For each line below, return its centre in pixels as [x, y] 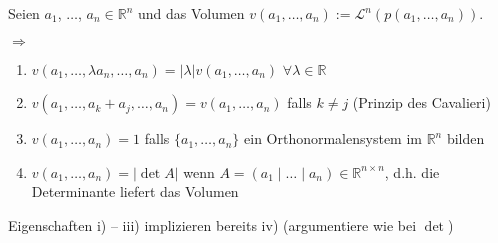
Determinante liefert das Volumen [135, 191]
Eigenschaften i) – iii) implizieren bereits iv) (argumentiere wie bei [212, 224]
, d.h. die [412, 171]
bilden [465, 138]
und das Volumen [191, 13]
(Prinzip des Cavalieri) [421, 102]
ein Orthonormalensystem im [333, 138]
